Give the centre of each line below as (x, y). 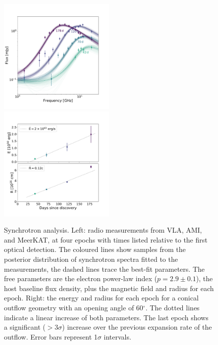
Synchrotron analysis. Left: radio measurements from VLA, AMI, (103, 230)
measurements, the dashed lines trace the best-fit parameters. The (105, 269)
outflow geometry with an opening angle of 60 (74, 307)
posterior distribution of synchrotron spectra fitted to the (91, 259)
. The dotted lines (172, 307)
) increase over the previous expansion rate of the (137, 327)
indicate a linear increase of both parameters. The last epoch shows (106, 317)
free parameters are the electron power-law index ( (81, 278)
